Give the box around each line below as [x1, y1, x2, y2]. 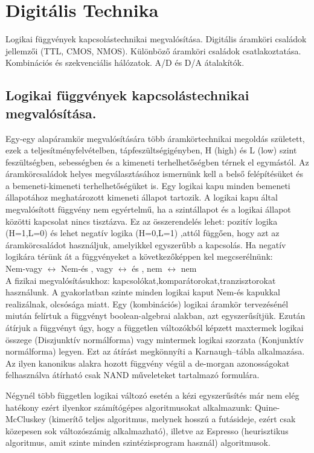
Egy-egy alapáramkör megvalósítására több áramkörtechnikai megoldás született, [5, 132, 305, 144]
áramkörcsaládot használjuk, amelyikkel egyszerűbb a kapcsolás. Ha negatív [5, 238, 286, 251]
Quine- [254, 400, 280, 413]
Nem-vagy [5, 262, 43, 275]
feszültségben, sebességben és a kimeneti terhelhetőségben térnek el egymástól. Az [5, 155, 309, 168]
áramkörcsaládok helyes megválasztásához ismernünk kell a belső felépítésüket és [5, 167, 303, 180]
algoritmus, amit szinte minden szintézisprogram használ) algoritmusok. [5, 436, 271, 449]
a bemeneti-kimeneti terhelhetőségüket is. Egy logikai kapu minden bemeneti [5, 179, 290, 191]
